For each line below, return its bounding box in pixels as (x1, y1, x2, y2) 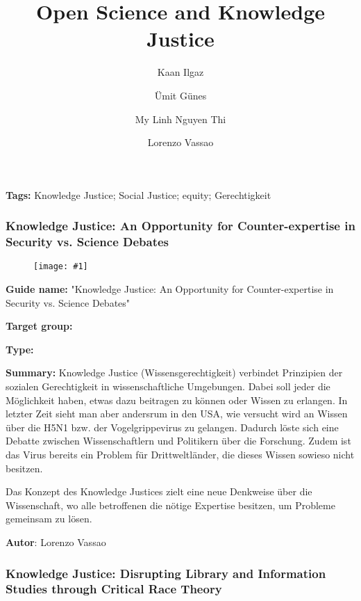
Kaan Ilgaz (157, 65, 204, 79)
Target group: (6, 319, 73, 333)
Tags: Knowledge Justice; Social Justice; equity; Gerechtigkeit (6, 187, 271, 202)
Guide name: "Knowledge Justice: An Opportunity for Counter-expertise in (6, 282, 334, 296)
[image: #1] (33, 262, 88, 272)
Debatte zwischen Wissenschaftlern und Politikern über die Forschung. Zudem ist (6, 433, 351, 448)
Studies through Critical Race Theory (6, 580, 222, 598)
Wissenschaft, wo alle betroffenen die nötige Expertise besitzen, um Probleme (6, 497, 335, 512)
